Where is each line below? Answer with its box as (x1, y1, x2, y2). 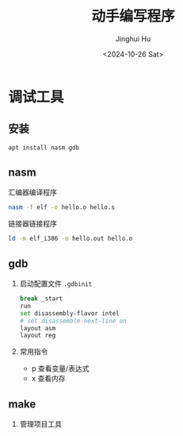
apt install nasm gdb (8, 144, 80, 152)
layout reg (19, 331, 56, 340)
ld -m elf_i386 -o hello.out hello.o (8, 235, 133, 243)
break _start (19, 295, 63, 303)
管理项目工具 (19, 419, 62, 429)
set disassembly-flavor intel (19, 309, 120, 318)
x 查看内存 (31, 374, 66, 384)
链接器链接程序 (8, 219, 57, 229)
